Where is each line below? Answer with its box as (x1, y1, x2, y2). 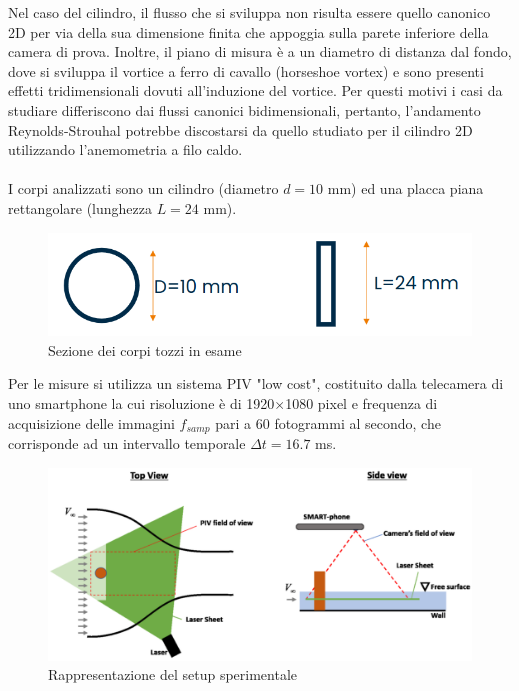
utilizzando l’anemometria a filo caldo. (8, 139, 243, 160)
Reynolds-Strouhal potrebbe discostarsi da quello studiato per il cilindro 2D (8, 119, 473, 140)
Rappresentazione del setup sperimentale (48, 664, 297, 685)
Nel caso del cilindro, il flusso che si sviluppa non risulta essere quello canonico (8, 2, 491, 22)
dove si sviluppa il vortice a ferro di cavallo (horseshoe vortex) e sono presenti (8, 60, 484, 81)
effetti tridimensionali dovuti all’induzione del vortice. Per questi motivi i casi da (8, 80, 503, 101)
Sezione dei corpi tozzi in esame (48, 339, 242, 360)
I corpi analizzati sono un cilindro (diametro (8, 178, 279, 199)
